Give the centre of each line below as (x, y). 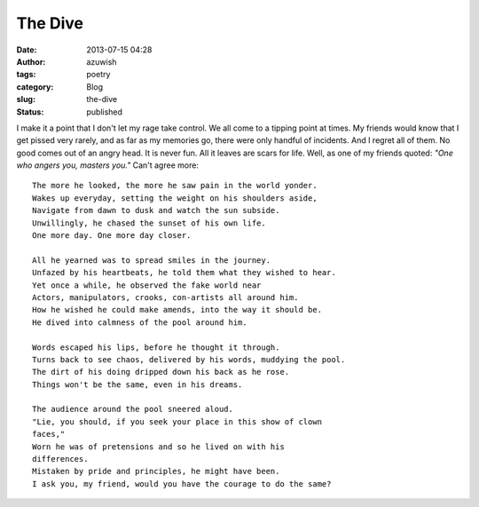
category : (35, 87)
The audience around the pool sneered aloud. (133, 409)
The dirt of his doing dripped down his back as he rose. (161, 372)
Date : (27, 50)
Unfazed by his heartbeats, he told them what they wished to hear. (184, 273)
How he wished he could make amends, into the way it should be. (177, 310)
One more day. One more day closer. (112, 236)
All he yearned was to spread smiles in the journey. (151, 260)
